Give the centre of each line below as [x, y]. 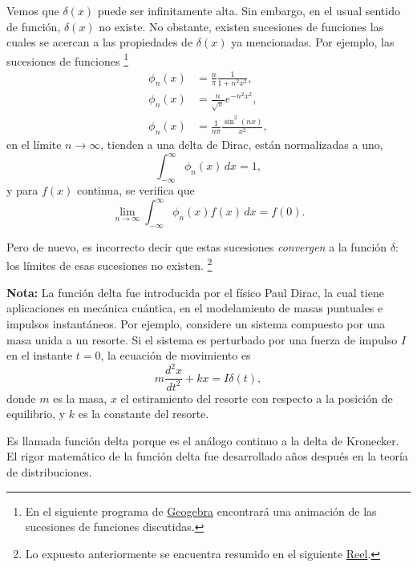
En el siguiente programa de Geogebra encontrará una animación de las [201, 511]
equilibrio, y [36, 414]
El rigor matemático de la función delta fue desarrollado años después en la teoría [207, 456]
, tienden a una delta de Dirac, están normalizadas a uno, [242, 145]
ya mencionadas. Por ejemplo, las [313, 42]
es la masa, [80, 398]
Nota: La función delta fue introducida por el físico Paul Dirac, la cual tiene [195, 292]
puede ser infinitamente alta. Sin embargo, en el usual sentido [249, 10]
